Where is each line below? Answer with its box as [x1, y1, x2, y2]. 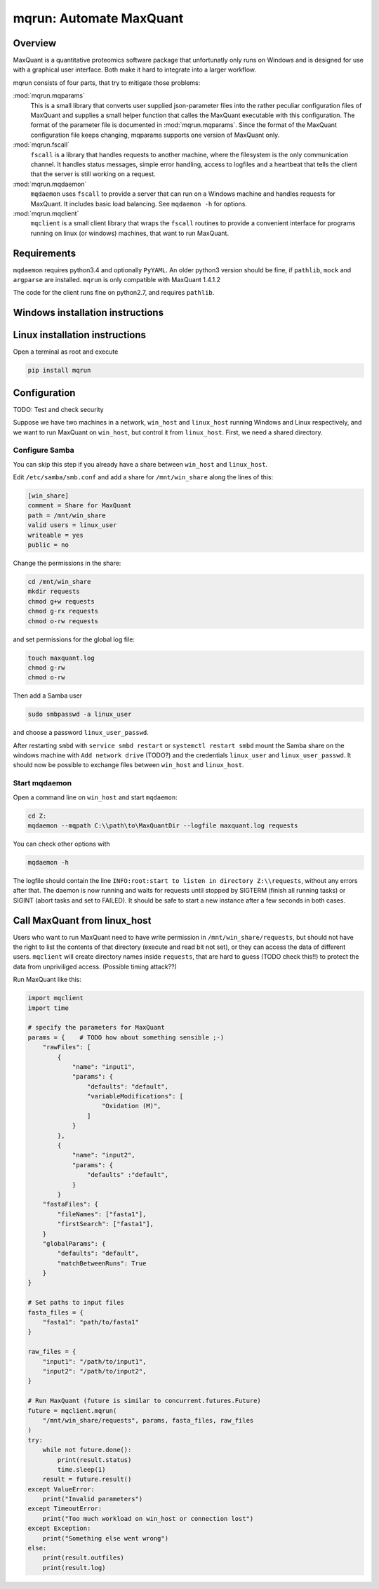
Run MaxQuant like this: [13, 976, 82, 984]
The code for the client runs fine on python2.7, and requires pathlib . [13, 288, 215, 297]
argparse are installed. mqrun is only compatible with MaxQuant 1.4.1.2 [13, 276, 221, 284]
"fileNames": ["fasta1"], [57, 1210, 147, 1218]
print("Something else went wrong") [42, 1534, 168, 1542]
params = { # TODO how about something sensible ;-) [27, 1033, 225, 1042]
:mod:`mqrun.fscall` [13, 140, 70, 149]
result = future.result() [42, 1475, 132, 1484]
